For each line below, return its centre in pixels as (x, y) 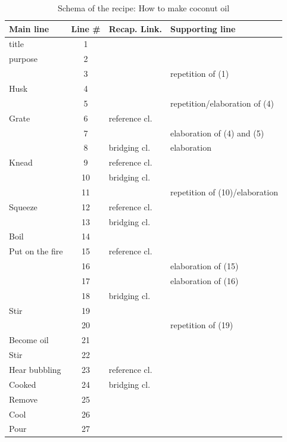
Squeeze (23, 206)
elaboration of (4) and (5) (217, 133)
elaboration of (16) (205, 280)
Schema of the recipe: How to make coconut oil (143, 8)
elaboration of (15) (205, 266)
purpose (23, 59)
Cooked (23, 384)
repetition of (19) (202, 325)
